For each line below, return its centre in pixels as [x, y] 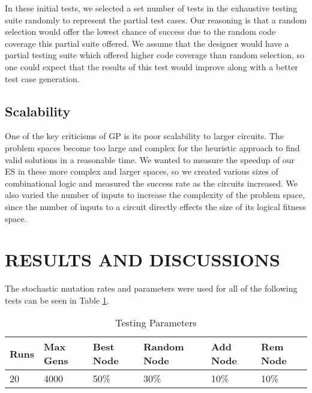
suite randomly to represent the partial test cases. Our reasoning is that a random [156, 19]
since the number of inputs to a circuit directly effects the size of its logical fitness [155, 206]
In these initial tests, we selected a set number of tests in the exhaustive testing [151, 8]
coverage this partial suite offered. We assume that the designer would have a [147, 43]
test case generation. [42, 78]
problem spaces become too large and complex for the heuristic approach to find [152, 147]
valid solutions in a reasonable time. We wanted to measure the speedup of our [150, 159]
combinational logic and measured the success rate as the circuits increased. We [151, 183]
